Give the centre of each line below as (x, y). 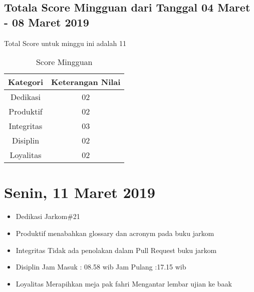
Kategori (26, 82)
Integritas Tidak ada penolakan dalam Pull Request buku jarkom (116, 250)
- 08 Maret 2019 (47, 22)
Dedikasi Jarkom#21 (48, 216)
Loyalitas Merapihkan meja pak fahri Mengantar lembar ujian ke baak (124, 283)
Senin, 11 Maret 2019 (80, 192)
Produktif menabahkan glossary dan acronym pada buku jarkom (115, 233)
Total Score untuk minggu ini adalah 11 (65, 43)
